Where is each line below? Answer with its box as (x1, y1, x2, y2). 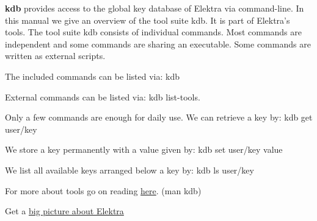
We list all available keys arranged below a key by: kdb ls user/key (5, 163, 254, 176)
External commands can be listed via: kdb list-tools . (5, 90, 200, 103)
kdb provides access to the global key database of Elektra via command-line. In (5, 2, 304, 14)
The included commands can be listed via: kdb (5, 69, 180, 82)
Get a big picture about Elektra (5, 205, 124, 217)
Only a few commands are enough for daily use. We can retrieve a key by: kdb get (5, 111, 313, 124)
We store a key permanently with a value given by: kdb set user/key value (5, 143, 283, 156)
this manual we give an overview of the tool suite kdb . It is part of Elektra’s (5, 13, 290, 26)
